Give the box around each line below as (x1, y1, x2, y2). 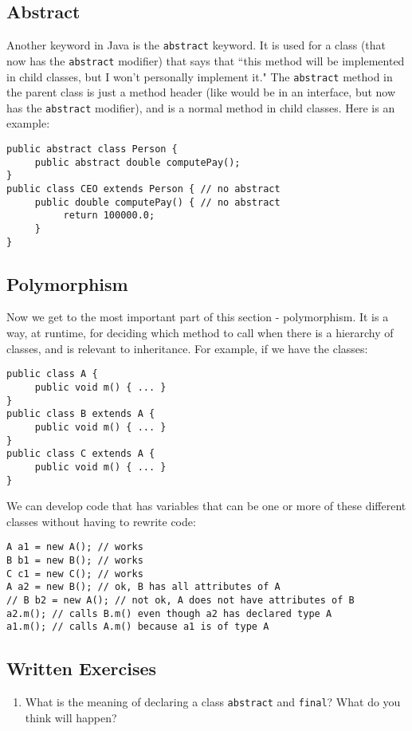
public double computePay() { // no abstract (34, 196, 281, 208)
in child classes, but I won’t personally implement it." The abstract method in (6, 68, 393, 84)
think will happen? (25, 709, 117, 725)
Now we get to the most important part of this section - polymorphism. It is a (6, 309, 389, 325)
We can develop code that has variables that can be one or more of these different (6, 497, 406, 514)
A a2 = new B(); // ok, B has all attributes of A (6, 581, 281, 593)
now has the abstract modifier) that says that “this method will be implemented (6, 52, 405, 69)
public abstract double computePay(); (34, 156, 241, 168)
